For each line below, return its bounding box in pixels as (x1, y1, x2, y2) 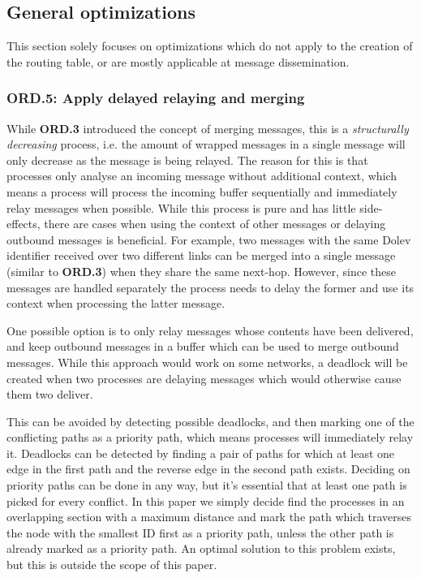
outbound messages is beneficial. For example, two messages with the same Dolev (6, 231, 411, 248)
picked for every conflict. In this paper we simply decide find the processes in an (6, 492, 405, 509)
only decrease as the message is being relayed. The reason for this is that (6, 151, 368, 168)
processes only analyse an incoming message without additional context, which (6, 167, 397, 184)
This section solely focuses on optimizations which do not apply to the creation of (6, 37, 413, 54)
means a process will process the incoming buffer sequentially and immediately (6, 183, 397, 200)
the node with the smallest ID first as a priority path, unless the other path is (6, 524, 394, 541)
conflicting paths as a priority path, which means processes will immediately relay (6, 429, 414, 446)
